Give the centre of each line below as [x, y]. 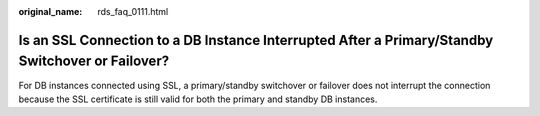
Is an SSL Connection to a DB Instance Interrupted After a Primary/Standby [256, 40]
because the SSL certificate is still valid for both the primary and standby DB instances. [198, 99]
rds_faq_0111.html [133, 11]
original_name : [50, 11]
